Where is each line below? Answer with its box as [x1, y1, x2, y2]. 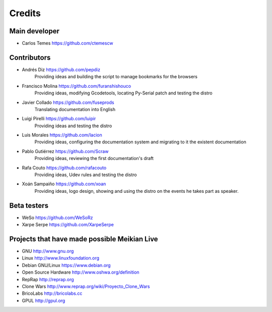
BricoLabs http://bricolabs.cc [22, 290, 83, 296]
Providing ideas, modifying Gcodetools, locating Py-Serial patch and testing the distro [34, 90, 213, 96]
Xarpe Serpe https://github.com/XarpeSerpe [22, 222, 114, 228]
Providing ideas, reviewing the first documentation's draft [34, 155, 154, 162]
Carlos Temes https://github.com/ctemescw [22, 40, 113, 46]
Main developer [9, 27, 60, 35]
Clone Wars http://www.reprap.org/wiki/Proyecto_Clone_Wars [22, 283, 150, 289]
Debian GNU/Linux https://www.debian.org [22, 262, 111, 268]
